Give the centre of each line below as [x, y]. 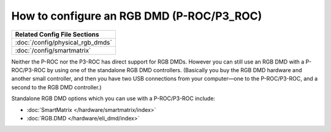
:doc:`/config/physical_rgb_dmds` [64, 42]
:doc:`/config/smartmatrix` [53, 50]
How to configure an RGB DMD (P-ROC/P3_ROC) [137, 16]
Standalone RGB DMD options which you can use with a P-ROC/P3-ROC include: [113, 98]
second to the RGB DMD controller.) [56, 87]
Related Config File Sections [57, 34]
